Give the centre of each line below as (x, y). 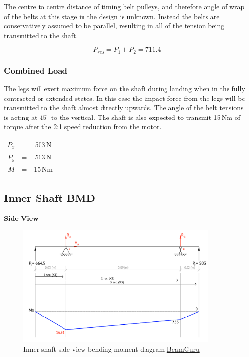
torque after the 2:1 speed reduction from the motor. (83, 127)
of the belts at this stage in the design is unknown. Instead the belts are (112, 16)
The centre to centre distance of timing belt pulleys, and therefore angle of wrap (124, 6)
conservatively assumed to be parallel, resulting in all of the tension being (114, 26)
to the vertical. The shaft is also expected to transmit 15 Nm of (145, 117)
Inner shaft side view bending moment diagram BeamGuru (112, 349)
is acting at (21, 117)
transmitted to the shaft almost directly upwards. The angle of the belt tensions (124, 108)
